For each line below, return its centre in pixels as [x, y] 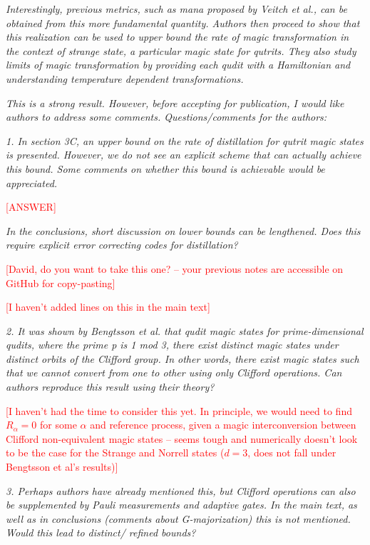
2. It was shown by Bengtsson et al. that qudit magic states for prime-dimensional [185, 330]
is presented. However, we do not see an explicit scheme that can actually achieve [184, 155]
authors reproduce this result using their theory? [110, 387]
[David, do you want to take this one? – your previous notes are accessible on [175, 268]
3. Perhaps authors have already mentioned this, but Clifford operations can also [181, 490]
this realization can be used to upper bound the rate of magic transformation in [178, 37]
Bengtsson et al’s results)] [62, 467]
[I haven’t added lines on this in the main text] [108, 307]
